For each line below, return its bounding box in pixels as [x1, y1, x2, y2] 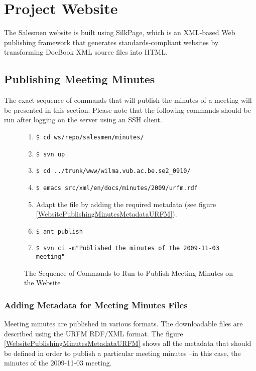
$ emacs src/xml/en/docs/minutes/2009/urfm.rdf [36, 184, 198, 192]
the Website [24, 277, 61, 288]
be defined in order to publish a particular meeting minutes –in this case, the [4, 347, 241, 358]
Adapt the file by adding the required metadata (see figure [36, 199, 216, 209]
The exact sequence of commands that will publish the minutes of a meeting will [4, 95, 252, 105]
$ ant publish [36, 228, 83, 235]
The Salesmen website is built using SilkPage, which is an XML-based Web [4, 27, 235, 38]
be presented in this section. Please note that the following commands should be [4, 104, 251, 115]
